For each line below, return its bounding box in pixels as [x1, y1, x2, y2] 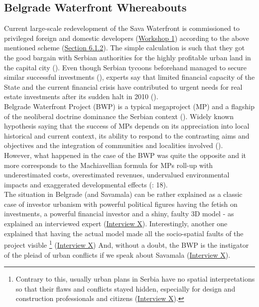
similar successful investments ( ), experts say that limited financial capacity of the [4, 72, 255, 82]
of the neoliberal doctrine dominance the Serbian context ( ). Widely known [4, 111, 234, 121]
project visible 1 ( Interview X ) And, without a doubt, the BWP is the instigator [4, 238, 249, 250]
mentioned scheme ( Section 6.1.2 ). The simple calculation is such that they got [4, 42, 245, 53]
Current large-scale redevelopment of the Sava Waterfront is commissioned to [4, 23, 240, 33]
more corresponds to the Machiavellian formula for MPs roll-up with [4, 159, 213, 170]
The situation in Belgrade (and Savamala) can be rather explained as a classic [4, 189, 243, 199]
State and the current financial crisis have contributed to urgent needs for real [4, 81, 243, 92]
